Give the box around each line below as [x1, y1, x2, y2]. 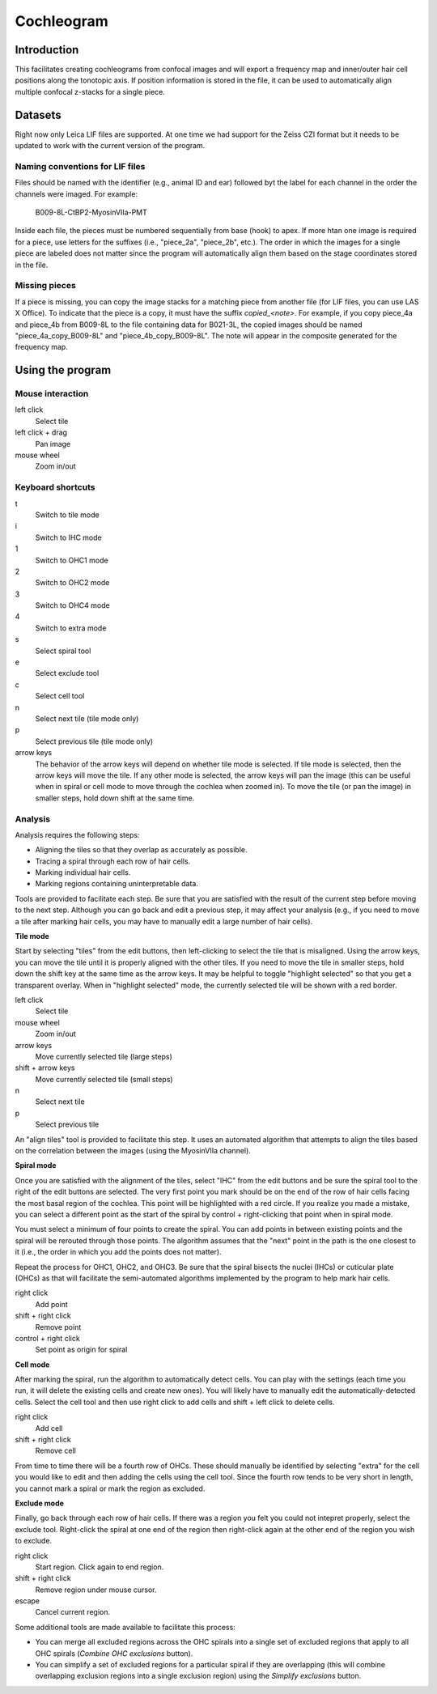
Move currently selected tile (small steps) [35, 1074, 173, 1084]
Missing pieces [15, 280, 76, 291]
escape [15, 1596, 40, 1606]
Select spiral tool [35, 646, 91, 656]
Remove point [35, 1322, 82, 1331]
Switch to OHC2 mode [35, 578, 110, 588]
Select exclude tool [35, 669, 100, 678]
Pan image [35, 439, 71, 448]
